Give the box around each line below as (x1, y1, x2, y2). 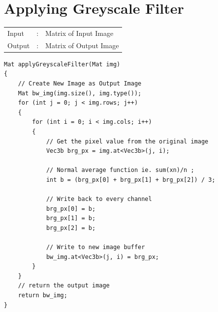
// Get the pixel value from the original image (46, 138, 209, 145)
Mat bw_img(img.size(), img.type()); (18, 89, 142, 97)
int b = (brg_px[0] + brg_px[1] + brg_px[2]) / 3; (46, 176, 216, 183)
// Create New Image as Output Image (18, 80, 142, 87)
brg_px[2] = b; (46, 224, 96, 231)
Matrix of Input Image (45, 28, 114, 38)
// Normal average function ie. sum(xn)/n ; (46, 167, 194, 174)
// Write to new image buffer (46, 244, 145, 251)
